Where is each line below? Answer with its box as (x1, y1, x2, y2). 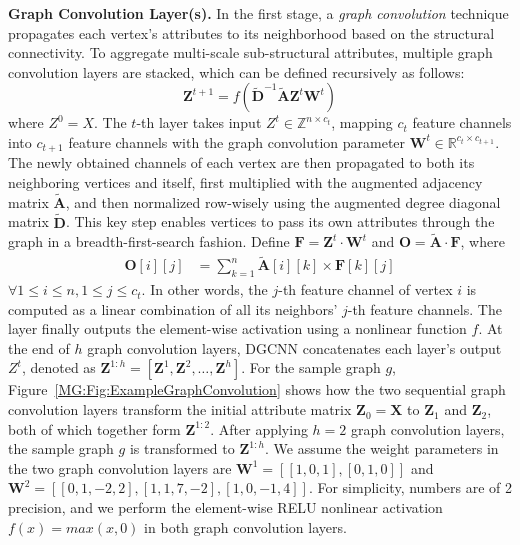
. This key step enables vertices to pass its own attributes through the (65, 211, 495, 232)
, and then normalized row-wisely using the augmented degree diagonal (65, 191, 501, 212)
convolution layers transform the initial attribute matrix (8, 399, 352, 420)
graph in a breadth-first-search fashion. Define (8, 231, 290, 252)
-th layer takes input (136, 112, 262, 133)
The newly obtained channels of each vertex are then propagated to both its (8, 152, 475, 173)
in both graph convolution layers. (144, 516, 347, 537)
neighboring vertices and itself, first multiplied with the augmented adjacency (8, 172, 483, 193)
